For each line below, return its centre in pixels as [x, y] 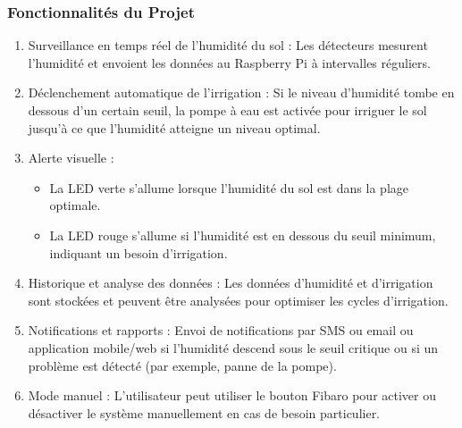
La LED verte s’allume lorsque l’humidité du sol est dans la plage [229, 187]
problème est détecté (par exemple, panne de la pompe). [182, 365]
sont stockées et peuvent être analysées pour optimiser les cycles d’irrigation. [238, 300]
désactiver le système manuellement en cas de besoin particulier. [204, 412]
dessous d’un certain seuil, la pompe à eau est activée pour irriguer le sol [227, 110]
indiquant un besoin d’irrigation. [139, 252]
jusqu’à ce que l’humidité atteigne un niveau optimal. [174, 127]
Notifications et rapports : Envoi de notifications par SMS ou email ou [221, 330]
